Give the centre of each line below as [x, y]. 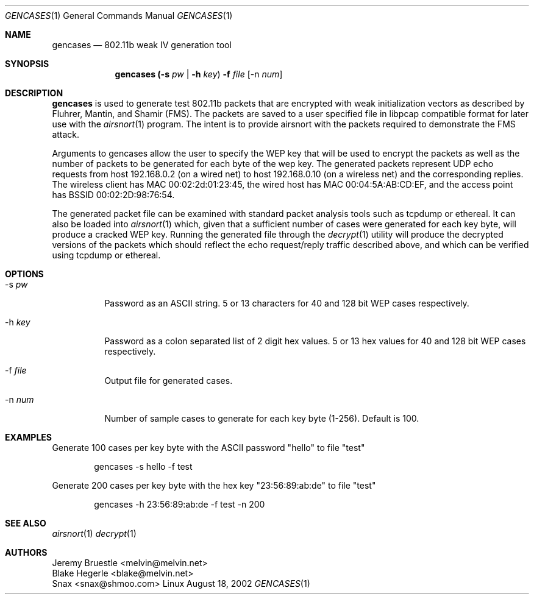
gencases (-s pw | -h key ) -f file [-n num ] [199, 74]
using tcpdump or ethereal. [106, 255]
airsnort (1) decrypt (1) [94, 533]
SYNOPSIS [27, 64]
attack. [66, 134]
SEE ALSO [26, 523]
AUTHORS [26, 552]
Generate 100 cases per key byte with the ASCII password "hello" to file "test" [208, 448]
